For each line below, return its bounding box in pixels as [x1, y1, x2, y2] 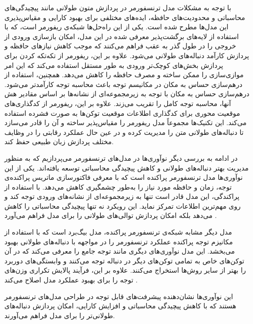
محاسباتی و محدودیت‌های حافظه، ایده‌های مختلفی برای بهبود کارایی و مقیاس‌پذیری [4, 12, 245, 22]
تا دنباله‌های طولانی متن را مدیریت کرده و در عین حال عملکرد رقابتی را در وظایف [4, 127, 244, 137]
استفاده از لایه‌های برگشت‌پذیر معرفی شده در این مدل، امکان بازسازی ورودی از [4, 31, 239, 41]
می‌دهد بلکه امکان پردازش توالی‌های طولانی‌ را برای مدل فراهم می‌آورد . [4, 210, 217, 220]
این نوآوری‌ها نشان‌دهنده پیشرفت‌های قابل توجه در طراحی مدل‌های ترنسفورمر [4, 291, 233, 301]
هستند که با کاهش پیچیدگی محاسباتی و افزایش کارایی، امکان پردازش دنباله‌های [4, 301, 236, 311]
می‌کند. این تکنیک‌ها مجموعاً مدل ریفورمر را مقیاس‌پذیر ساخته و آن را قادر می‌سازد [4, 117, 247, 128]
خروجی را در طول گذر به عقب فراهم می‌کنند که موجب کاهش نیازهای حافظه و [4, 41, 236, 51]
